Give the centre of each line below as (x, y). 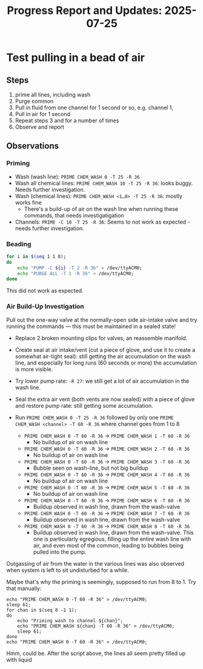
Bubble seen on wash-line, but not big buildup (91, 468)
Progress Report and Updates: (85, 11)
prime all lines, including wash (53, 94)
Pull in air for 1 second (43, 114)
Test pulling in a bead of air (76, 58)
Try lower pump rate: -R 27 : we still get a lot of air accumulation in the (102, 381)
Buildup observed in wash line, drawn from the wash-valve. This (113, 532)
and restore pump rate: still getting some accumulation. (84, 405)
